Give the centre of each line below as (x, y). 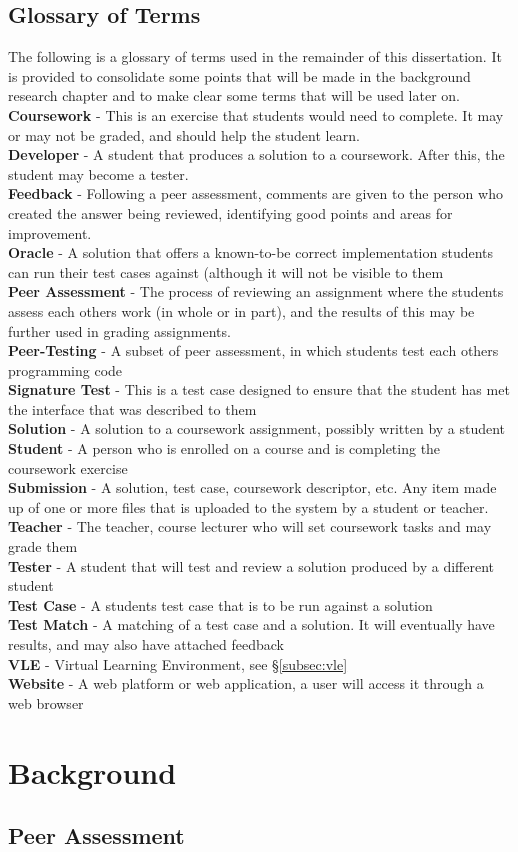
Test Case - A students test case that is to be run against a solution (220, 604)
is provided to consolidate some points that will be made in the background (239, 75)
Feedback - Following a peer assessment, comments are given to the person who (255, 193)
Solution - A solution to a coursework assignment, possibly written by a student (257, 428)
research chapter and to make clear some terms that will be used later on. (234, 95)
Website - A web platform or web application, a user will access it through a (246, 683)
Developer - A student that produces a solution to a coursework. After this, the (256, 154)
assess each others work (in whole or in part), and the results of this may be (241, 310)
